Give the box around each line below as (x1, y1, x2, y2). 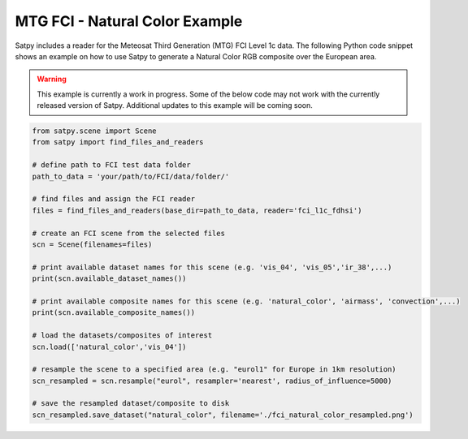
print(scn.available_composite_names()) (32, 308, 195, 317)
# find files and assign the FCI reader (32, 195, 195, 204)
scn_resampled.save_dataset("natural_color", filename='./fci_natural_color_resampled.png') (32, 410, 414, 420)
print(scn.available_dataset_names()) (32, 274, 187, 283)
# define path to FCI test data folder (32, 161, 191, 170)
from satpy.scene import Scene (32, 127, 158, 136)
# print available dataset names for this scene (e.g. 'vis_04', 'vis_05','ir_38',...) (32, 262, 392, 272)
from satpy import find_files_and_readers (32, 138, 204, 147)
